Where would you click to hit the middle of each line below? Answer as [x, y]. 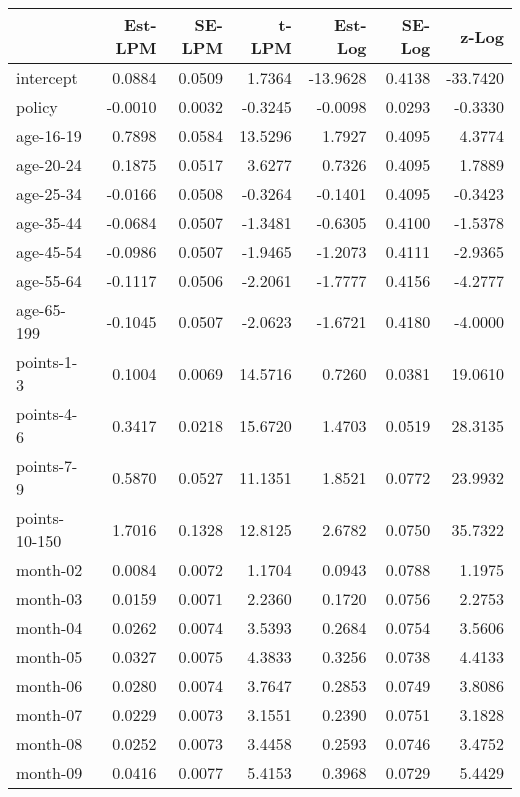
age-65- [41, 309]
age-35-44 [49, 222]
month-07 [49, 714]
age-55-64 [49, 280]
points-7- [47, 465]
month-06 [49, 685]
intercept [47, 77]
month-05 [49, 656]
